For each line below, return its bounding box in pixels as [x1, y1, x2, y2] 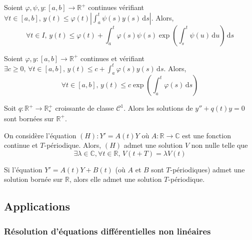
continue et [4, 140, 38, 150]
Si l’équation [4, 164, 42, 174]
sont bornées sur [4, 113, 54, 123]
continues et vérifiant [80, 53, 145, 63]
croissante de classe [55, 103, 114, 113]
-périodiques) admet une [170, 164, 245, 174]
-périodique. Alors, [44, 140, 101, 150]
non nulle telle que [191, 140, 248, 150]
